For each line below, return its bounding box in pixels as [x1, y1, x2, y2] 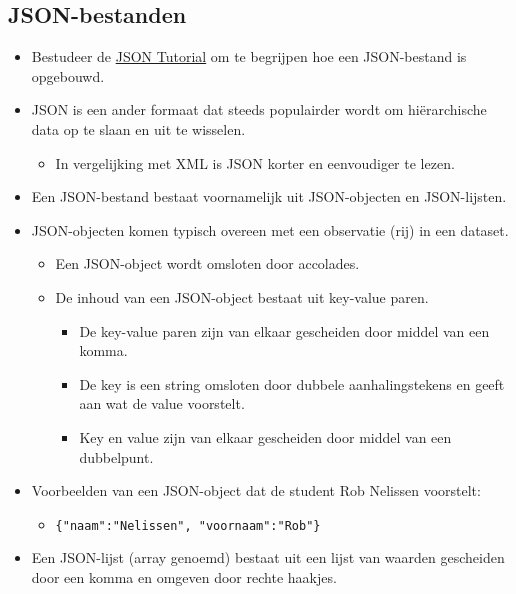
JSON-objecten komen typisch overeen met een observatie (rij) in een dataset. [31, 219, 509, 240]
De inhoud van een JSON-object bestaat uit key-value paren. [55, 286, 429, 307]
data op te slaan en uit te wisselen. [31, 118, 246, 139]
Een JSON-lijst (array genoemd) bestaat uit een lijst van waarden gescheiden [31, 547, 505, 568]
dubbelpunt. [79, 446, 154, 467]
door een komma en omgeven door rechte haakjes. [31, 566, 337, 587]
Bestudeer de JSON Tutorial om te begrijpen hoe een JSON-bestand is [31, 46, 467, 67]
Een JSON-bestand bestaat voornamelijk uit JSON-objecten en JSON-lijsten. [31, 186, 507, 207]
